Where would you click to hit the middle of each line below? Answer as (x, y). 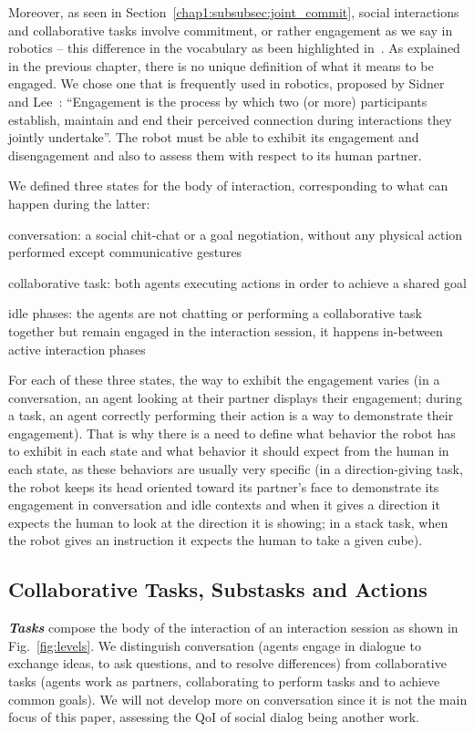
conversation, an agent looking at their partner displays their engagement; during (235, 397)
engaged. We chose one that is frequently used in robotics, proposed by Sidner (227, 83)
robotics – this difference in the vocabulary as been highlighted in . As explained (234, 48)
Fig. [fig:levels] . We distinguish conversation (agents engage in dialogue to (215, 645)
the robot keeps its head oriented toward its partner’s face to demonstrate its (224, 486)
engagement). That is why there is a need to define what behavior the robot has (232, 433)
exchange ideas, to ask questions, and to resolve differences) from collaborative (227, 663)
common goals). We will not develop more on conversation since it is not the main (238, 699)
